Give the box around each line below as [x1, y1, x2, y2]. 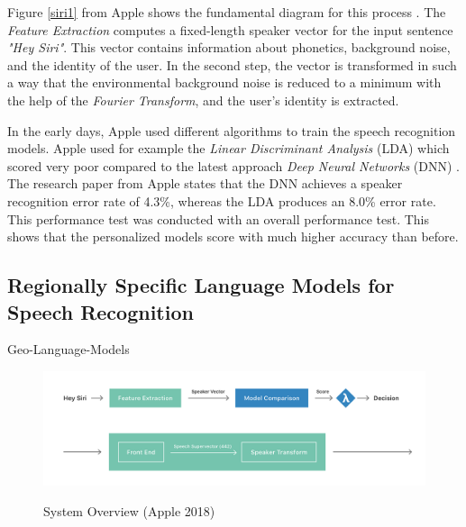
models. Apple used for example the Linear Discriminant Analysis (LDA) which [7, 139, 450, 158]
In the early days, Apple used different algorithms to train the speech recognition [7, 121, 456, 140]
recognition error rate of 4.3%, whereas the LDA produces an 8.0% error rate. [7, 191, 436, 210]
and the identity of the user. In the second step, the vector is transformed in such [7, 55, 457, 74]
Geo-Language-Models [7, 340, 130, 359]
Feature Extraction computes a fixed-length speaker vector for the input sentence [7, 20, 453, 39]
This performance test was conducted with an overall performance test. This [7, 209, 429, 228]
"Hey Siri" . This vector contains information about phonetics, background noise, [7, 38, 451, 57]
